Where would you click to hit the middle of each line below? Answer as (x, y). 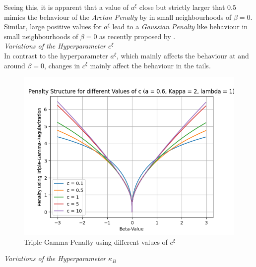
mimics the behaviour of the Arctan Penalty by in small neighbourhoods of (118, 17)
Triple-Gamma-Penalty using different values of (96, 241)
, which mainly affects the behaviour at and (183, 55)
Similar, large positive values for (53, 27)
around (15, 65)
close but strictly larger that (182, 7)
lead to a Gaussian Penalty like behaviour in (180, 27)
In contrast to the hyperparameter (56, 55)
